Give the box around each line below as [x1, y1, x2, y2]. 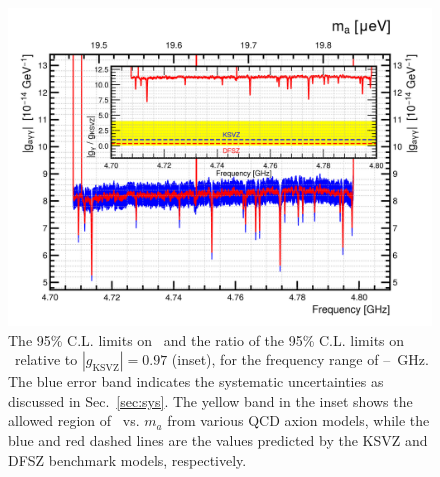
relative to [14, 349, 78, 370]
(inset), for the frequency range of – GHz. [171, 349, 429, 370]
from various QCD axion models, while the [167, 410, 430, 431]
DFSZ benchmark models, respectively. [8, 449, 247, 470]
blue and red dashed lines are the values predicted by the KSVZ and [8, 429, 428, 450]
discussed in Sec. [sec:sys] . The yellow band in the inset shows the [8, 390, 413, 411]
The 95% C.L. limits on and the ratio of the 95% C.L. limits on [8, 329, 405, 350]
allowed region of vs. [8, 410, 140, 431]
